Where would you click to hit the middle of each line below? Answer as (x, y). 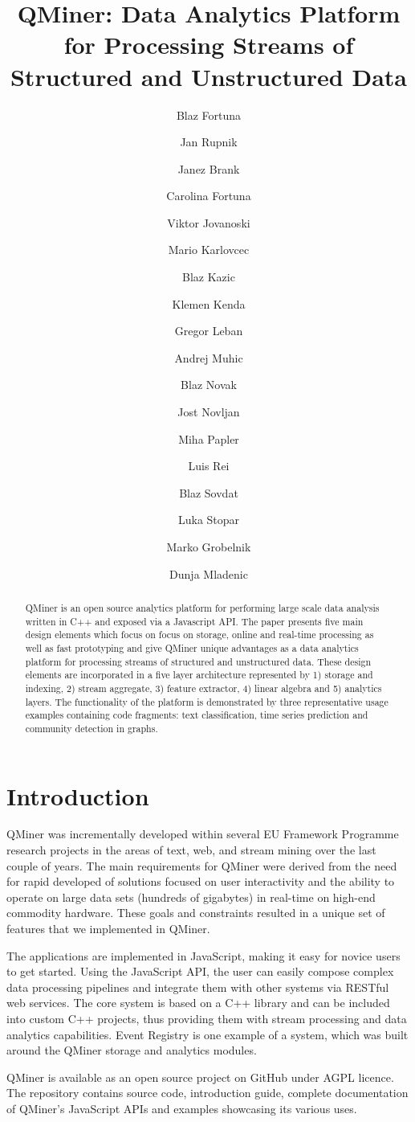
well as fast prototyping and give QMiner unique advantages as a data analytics (192, 647)
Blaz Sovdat (209, 492)
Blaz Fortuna (209, 115)
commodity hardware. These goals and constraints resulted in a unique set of (196, 913)
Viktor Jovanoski (209, 222)
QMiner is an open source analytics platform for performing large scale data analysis (202, 607)
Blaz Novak (209, 385)
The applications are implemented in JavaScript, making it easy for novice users (203, 955)
